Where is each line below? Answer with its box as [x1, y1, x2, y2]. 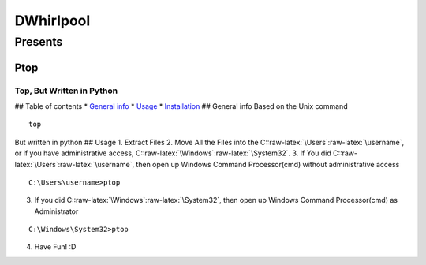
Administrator [34, 206, 79, 216]
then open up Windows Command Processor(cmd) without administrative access [135, 159, 400, 169]
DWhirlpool [14, 12, 91, 29]
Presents [14, 35, 63, 49]
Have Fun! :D [34, 242, 77, 252]
